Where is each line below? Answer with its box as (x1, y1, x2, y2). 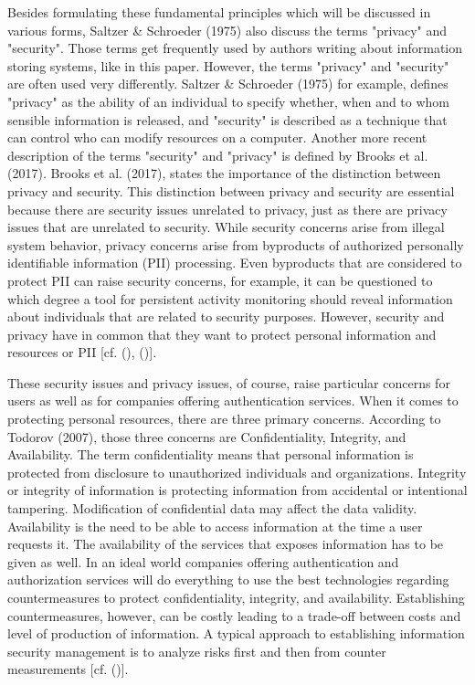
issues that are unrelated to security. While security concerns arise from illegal (7, 217, 445, 237)
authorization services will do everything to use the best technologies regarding (7, 570, 449, 589)
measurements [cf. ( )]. (7, 659, 129, 679)
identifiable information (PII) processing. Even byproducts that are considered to (7, 253, 462, 272)
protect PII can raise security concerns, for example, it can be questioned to (7, 270, 433, 290)
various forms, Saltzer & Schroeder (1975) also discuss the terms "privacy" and (7, 20, 448, 39)
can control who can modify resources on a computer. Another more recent (7, 128, 427, 147)
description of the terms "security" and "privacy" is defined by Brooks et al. (7, 145, 428, 164)
